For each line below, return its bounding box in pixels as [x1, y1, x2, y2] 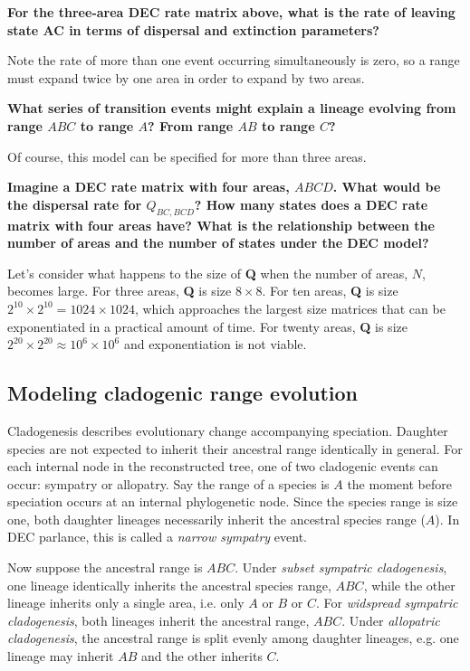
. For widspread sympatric [316, 593, 458, 612]
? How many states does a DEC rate [194, 194, 428, 213]
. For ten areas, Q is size [262, 281, 398, 300]
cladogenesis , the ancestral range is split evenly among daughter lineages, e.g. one [7, 628, 459, 647]
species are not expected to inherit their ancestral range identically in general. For [7, 439, 463, 458]
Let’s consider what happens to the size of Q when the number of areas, [7, 263, 408, 282]
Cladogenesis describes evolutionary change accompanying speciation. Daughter [7, 421, 448, 439]
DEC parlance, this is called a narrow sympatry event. [7, 527, 307, 546]
